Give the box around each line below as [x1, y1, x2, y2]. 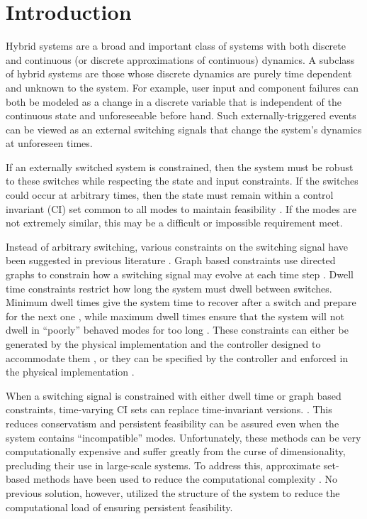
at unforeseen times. [6, 136, 93, 151]
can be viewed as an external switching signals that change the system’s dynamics [6, 121, 362, 136]
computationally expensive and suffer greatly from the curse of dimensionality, [6, 444, 346, 459]
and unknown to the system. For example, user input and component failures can [6, 80, 359, 94]
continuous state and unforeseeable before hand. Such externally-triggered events [6, 108, 356, 123]
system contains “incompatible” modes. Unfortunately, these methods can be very [6, 430, 361, 444]
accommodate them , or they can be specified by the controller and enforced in [6, 350, 349, 365]
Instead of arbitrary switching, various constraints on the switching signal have [6, 239, 348, 253]
